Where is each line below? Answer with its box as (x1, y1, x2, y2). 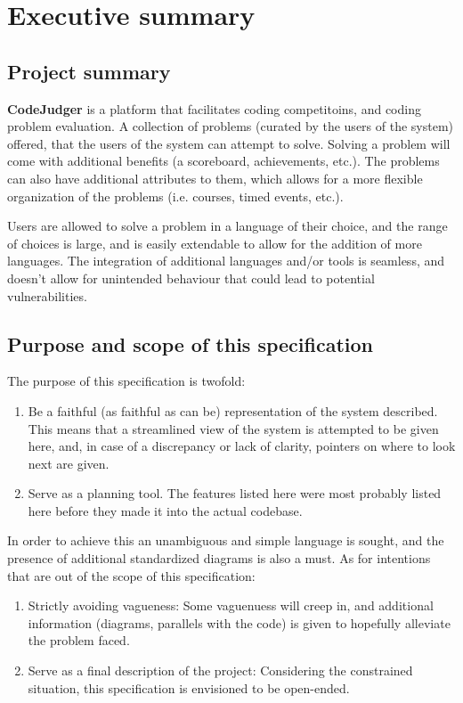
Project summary (7, 57, 171, 85)
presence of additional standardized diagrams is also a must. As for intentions (7, 549, 431, 568)
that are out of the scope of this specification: (7, 566, 256, 584)
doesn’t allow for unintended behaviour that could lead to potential (7, 268, 375, 287)
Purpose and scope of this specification (7, 330, 374, 357)
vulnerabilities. (7, 286, 87, 305)
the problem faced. (28, 631, 130, 650)
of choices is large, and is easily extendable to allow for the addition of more (7, 233, 422, 252)
